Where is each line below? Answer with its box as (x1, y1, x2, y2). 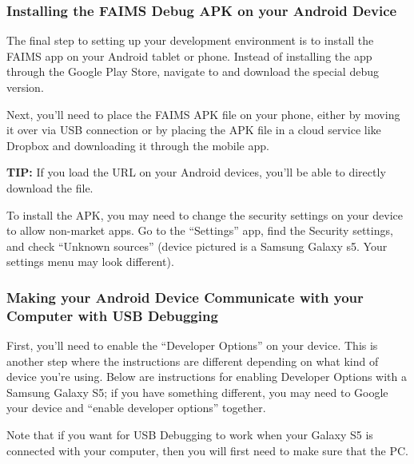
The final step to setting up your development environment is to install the (6, 32, 374, 49)
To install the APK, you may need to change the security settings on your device (6, 206, 403, 223)
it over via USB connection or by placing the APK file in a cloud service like (6, 121, 381, 138)
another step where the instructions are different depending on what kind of (6, 352, 379, 369)
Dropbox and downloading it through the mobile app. (6, 137, 269, 153)
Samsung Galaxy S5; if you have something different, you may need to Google (6, 383, 388, 400)
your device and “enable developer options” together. (6, 399, 266, 416)
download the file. (6, 179, 94, 196)
